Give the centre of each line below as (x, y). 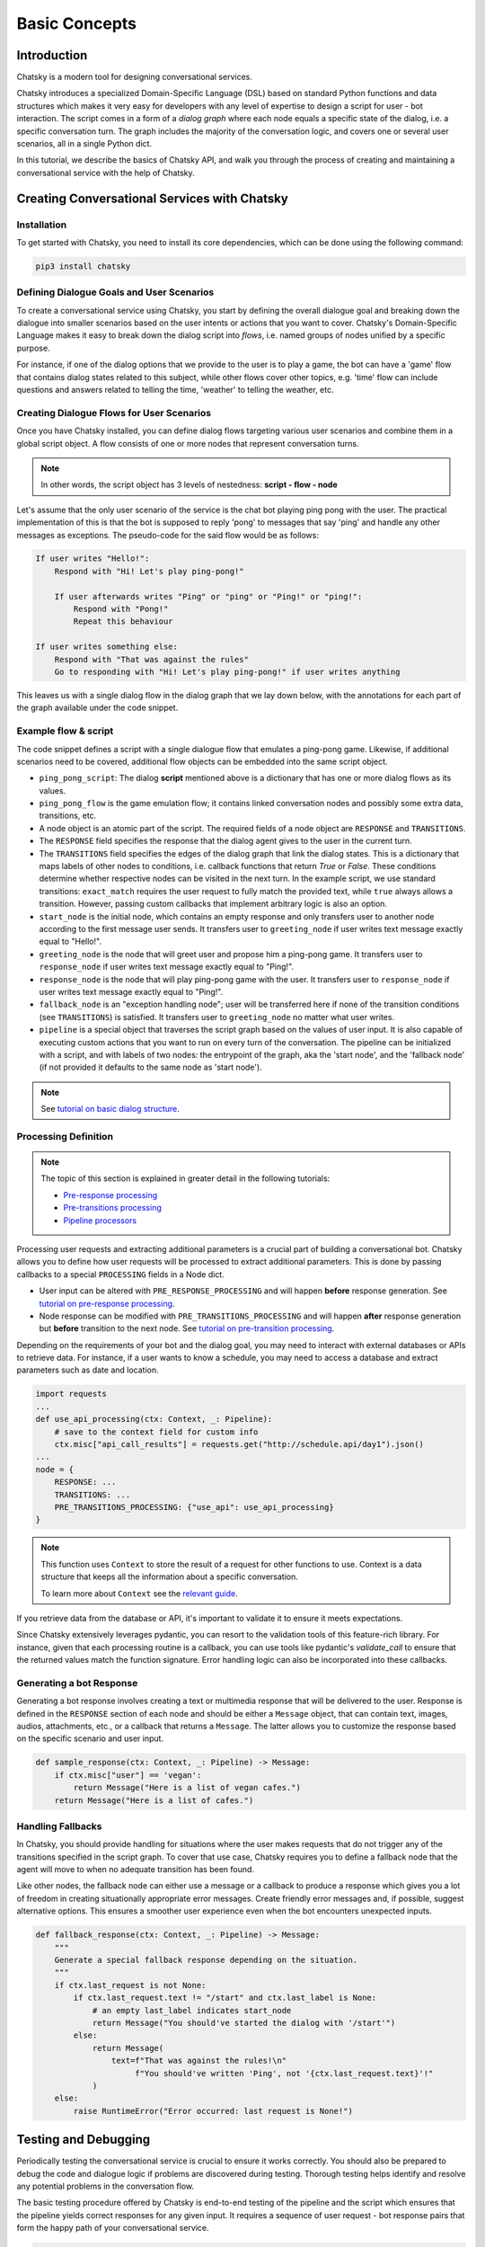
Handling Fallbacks (59, 1826)
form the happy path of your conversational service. (113, 2228)
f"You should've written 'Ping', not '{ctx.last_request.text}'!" (284, 2073)
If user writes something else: (107, 647)
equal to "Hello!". (71, 941)
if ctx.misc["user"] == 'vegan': (128, 1775)
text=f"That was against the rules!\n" (199, 2061)
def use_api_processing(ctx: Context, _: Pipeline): (154, 1419)
